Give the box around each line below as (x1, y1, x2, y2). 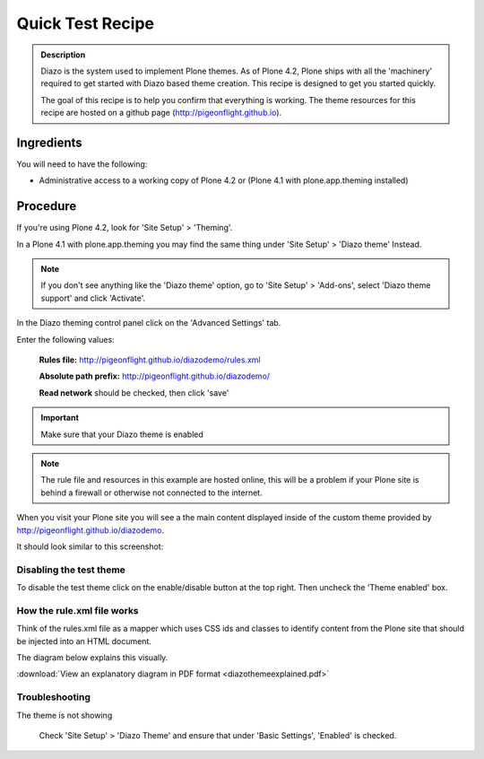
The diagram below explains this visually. (16, 652, 169, 663)
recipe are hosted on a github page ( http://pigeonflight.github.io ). (40, 108, 282, 118)
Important (40, 413, 80, 423)
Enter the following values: (16, 334, 116, 345)
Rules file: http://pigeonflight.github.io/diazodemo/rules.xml (39, 354, 261, 365)
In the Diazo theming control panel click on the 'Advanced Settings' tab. (16, 318, 281, 328)
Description (40, 49, 86, 60)
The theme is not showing (16, 710, 113, 720)
